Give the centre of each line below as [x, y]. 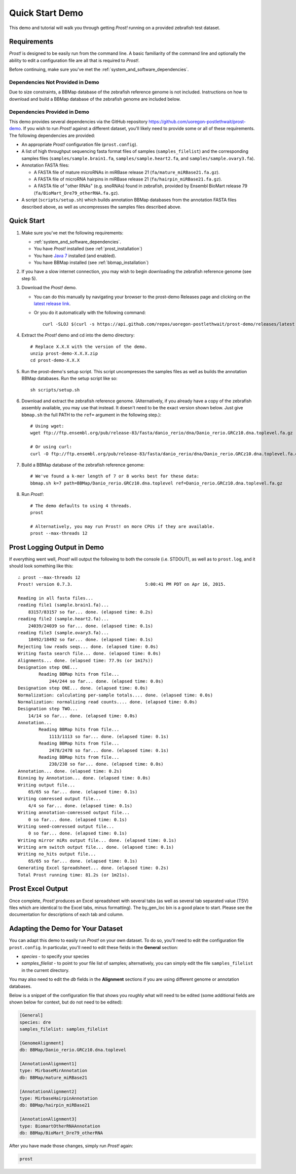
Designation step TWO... [48, 709]
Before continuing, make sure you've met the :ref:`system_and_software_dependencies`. [99, 70]
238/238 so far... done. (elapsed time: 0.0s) [106, 764]
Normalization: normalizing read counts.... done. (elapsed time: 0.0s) [108, 702]
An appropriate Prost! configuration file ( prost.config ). [79, 145]
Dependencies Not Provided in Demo [54, 82]
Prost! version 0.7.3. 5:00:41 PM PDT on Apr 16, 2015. [122, 584]
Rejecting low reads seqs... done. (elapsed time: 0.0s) [88, 647]
